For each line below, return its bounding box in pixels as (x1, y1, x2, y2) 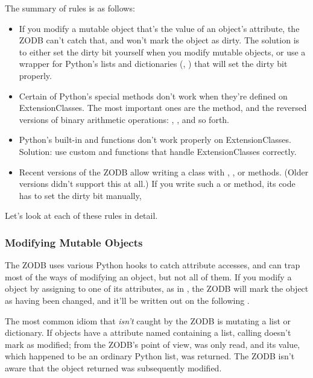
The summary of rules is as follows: (5, 2, 135, 14)
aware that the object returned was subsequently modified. (5, 361, 222, 374)
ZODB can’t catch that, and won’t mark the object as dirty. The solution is (19, 34, 300, 46)
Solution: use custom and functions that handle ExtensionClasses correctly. (19, 145, 297, 157)
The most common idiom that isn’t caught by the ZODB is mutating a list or (5, 314, 291, 327)
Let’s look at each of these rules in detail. (5, 209, 158, 222)
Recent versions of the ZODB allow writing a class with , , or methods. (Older (19, 165, 309, 178)
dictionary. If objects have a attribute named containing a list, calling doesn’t (5, 326, 291, 339)
